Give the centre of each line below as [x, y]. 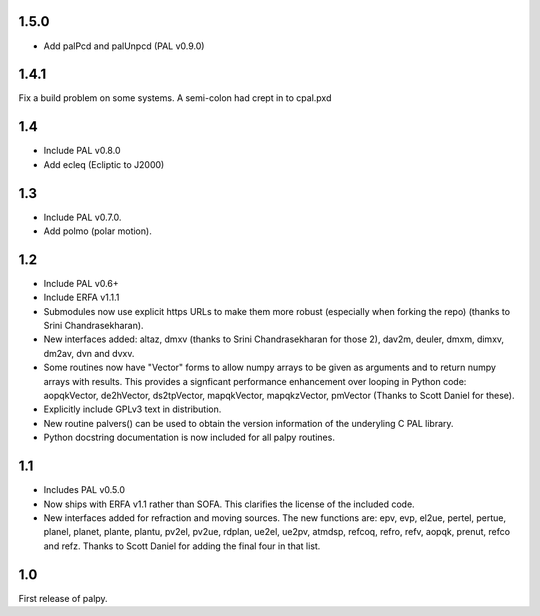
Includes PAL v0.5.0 [84, 490]
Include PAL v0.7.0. [82, 217]
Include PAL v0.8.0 [82, 151]
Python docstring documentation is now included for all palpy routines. [189, 437]
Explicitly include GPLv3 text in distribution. [132, 409]
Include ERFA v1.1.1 [81, 297]
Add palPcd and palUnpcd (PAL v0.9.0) [124, 46]
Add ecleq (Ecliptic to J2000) [104, 164]
